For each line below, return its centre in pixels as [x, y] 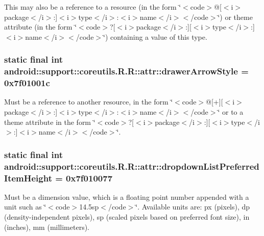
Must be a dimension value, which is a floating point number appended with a [127, 196]
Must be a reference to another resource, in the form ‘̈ [89, 102]
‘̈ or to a [231, 112]
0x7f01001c [27, 83]
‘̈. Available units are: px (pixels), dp [193, 207]
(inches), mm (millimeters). [47, 227]
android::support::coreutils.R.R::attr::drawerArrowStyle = [126, 71]
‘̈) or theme [235, 17]
